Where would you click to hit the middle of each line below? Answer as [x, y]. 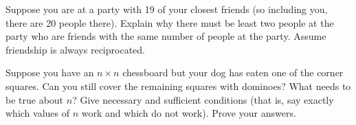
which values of [38, 113]
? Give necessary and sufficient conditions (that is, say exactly [203, 99]
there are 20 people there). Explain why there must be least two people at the [170, 22]
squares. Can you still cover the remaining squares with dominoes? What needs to [178, 86]
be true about [35, 99]
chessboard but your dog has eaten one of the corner [233, 72]
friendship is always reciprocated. [75, 49]
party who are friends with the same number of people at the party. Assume [166, 36]
